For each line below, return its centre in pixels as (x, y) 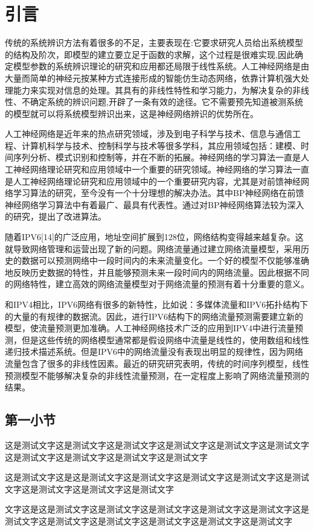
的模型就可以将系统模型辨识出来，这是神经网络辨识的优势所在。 (132, 113)
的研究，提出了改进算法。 (56, 216)
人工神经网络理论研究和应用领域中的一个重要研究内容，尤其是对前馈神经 (157, 181)
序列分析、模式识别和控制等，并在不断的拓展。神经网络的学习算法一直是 (157, 157)
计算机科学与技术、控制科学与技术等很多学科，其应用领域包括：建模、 (161, 145)
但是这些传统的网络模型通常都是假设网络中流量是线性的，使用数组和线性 (165, 339)
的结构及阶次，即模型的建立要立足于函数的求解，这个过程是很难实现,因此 (150, 54)
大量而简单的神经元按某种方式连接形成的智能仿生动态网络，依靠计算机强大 (153, 78)
